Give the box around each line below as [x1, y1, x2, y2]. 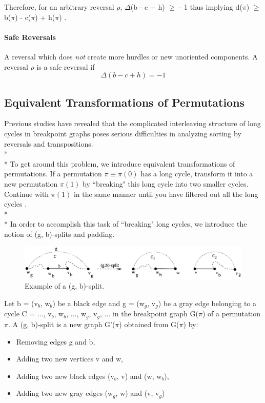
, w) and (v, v [115, 388, 159, 398]
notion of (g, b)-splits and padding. [4, 228, 115, 239]
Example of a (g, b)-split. [25, 280, 105, 291]
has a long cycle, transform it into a [140, 168, 253, 179]
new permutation [4, 178, 58, 189]
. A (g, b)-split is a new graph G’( [8, 318, 115, 329]
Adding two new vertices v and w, [16, 353, 123, 364]
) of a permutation [202, 308, 261, 319]
